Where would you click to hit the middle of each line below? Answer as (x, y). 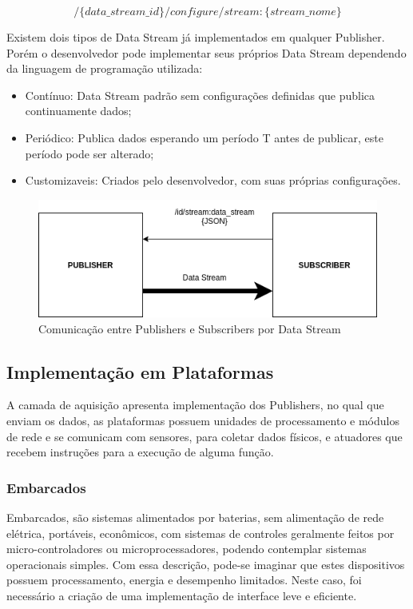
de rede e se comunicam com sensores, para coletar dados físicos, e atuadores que (205, 436)
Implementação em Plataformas (140, 371)
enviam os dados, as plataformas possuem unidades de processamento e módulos (203, 421)
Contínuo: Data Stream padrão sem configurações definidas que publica (200, 95)
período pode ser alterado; (89, 153)
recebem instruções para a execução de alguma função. (140, 452)
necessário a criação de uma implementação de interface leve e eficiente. (182, 595)
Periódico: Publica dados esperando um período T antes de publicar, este (204, 137)
